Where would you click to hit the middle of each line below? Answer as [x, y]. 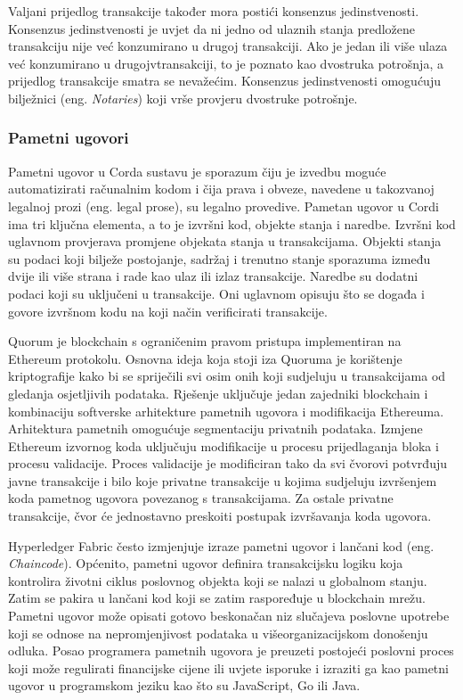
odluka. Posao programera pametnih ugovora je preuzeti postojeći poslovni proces [231, 651]
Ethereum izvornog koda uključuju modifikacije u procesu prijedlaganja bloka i [223, 445]
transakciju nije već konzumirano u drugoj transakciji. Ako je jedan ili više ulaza [228, 46]
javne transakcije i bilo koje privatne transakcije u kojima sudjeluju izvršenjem [223, 480]
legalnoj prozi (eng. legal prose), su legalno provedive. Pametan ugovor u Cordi [223, 206]
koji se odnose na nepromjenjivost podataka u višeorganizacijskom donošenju [218, 633]
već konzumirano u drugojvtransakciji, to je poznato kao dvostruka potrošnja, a [226, 63]
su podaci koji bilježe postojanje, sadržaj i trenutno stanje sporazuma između [219, 258]
